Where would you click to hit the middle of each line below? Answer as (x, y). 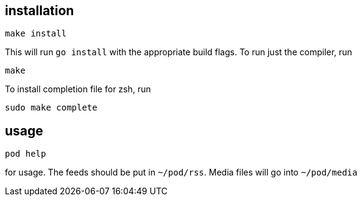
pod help (26, 154)
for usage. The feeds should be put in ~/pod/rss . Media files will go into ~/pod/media (181, 172)
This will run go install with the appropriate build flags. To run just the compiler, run (179, 52)
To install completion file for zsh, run (78, 89)
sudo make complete (51, 108)
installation (40, 11)
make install (36, 34)
